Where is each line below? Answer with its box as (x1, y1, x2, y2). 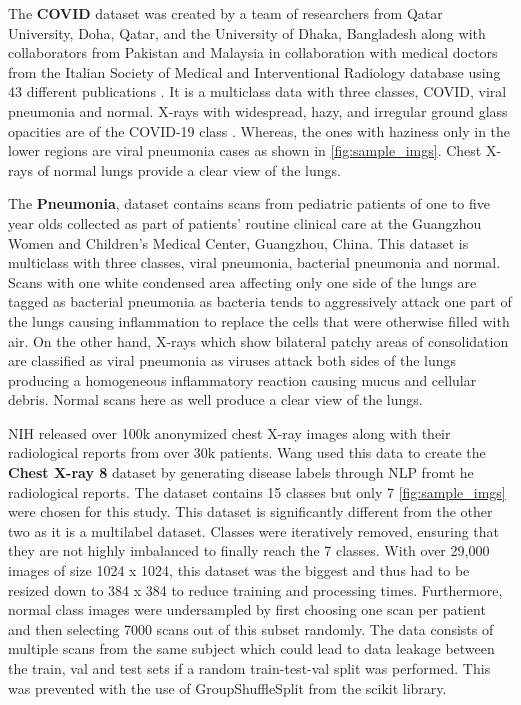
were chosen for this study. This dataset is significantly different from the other (8, 501, 493, 522)
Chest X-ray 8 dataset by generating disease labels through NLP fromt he (8, 462, 474, 483)
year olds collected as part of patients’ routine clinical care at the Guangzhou (8, 212, 482, 233)
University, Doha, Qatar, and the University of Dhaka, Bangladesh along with (8, 22, 486, 43)
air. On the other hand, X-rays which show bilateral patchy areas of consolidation (8, 330, 509, 351)
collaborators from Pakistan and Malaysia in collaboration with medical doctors (8, 42, 498, 63)
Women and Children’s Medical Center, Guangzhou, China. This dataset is (8, 232, 469, 253)
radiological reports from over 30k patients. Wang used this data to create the (8, 442, 486, 463)
